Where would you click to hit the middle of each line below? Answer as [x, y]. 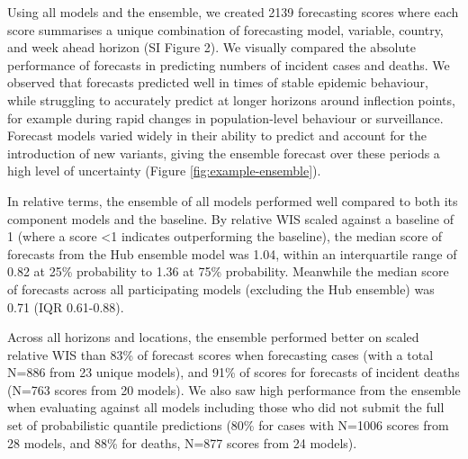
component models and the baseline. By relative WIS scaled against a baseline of [231, 218]
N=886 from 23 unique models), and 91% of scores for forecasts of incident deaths [234, 372]
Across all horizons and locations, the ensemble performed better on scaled [213, 337]
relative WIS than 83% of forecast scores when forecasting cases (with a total [220, 354]
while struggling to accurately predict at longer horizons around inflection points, [231, 99]
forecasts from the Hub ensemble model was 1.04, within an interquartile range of [232, 253]
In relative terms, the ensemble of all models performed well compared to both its [233, 200]
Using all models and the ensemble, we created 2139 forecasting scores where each [233, 12]
